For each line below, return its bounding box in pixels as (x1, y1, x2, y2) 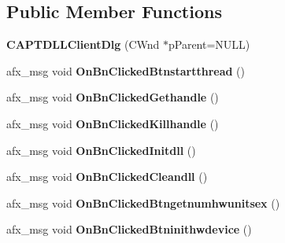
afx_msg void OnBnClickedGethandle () (6, 89, 219, 105)
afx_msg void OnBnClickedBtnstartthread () (6, 62, 245, 79)
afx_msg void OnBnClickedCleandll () (6, 168, 208, 185)
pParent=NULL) (168, 36, 250, 53)
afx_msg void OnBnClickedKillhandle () (6, 115, 219, 131)
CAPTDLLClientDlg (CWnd (6, 36, 160, 53)
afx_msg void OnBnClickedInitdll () (6, 142, 196, 158)
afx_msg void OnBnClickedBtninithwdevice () (6, 221, 252, 237)
